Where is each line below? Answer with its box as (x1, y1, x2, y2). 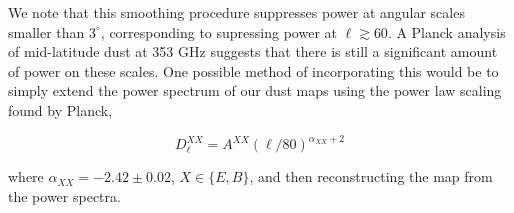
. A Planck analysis (387, 21, 506, 42)
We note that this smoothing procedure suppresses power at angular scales (8, 2, 465, 22)
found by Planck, (8, 99, 113, 120)
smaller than (8, 21, 85, 42)
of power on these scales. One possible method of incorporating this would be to (8, 60, 499, 81)
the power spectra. (8, 185, 121, 206)
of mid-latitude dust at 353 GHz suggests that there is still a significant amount (8, 41, 498, 62)
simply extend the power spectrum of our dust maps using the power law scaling (8, 80, 502, 101)
